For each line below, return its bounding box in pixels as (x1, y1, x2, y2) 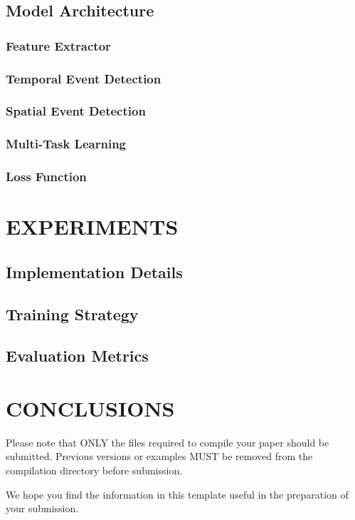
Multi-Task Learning (6, 135, 126, 153)
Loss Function (6, 168, 87, 185)
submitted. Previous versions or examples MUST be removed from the (6, 449, 313, 464)
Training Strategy (6, 302, 139, 325)
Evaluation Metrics (6, 345, 149, 367)
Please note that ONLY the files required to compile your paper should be (6, 434, 329, 449)
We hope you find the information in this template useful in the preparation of (6, 486, 349, 501)
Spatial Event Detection (6, 102, 146, 120)
